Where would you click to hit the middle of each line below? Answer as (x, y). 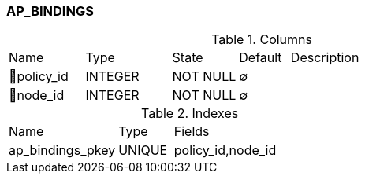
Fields (192, 132)
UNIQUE (143, 151)
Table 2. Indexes (190, 114)
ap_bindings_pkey (62, 151)
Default (261, 58)
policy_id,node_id (225, 151)
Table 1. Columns (262, 40)
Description (325, 58)
